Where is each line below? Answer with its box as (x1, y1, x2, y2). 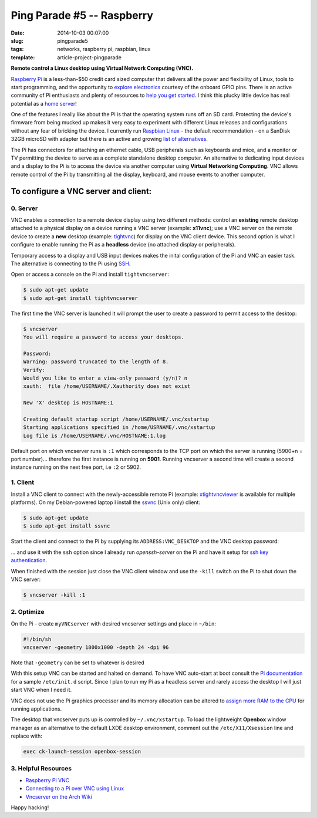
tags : (11, 46, 24, 53)
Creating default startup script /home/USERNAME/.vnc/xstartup (23, 415, 210, 422)
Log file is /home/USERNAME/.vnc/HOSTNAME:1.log (23, 432, 166, 439)
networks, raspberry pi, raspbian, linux (57, 46, 151, 53)
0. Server (11, 204, 38, 212)
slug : (11, 37, 23, 44)
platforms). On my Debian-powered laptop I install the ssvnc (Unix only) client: (11, 499, 201, 506)
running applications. (11, 705, 62, 712)
